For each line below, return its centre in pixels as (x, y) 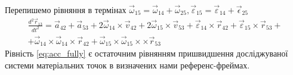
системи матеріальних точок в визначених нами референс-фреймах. (127, 65)
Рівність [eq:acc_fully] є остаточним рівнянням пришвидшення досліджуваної (146, 53)
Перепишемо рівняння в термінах (66, 10)
